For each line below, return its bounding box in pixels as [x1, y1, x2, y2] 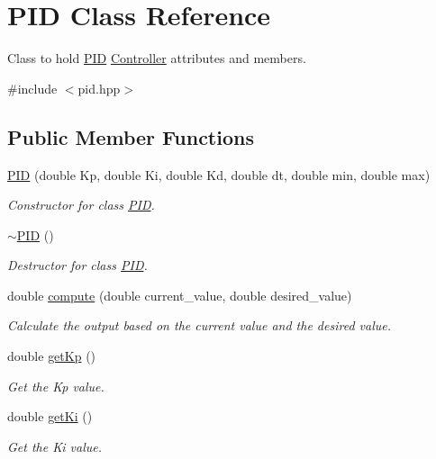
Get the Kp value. [7, 376, 104, 395]
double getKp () [7, 346, 96, 365]
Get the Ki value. [7, 436, 102, 455]
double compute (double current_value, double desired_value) [7, 285, 352, 304]
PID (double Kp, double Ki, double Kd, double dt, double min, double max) [7, 165, 431, 184]
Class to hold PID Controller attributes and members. [7, 49, 306, 67]
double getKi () [7, 407, 93, 426]
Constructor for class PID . [7, 195, 155, 214]
